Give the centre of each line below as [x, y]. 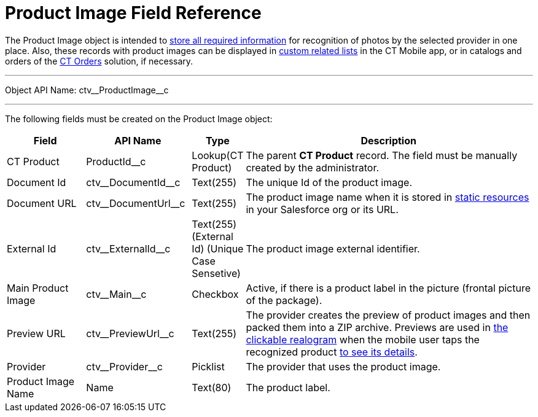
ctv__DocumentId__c [133, 182]
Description [388, 140]
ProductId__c [116, 161]
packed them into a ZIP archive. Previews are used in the [377, 327]
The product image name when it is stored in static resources [388, 197]
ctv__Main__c [116, 294]
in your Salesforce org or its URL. [322, 209]
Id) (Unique [218, 248]
